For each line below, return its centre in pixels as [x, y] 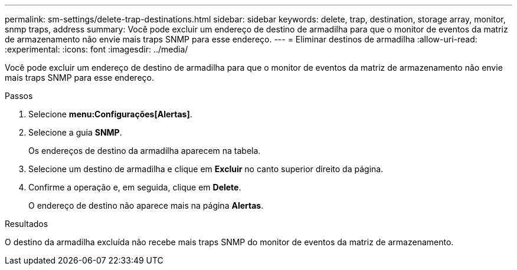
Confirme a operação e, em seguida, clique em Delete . [135, 187]
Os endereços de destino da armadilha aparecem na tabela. [145, 151]
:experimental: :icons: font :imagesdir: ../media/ [96, 49]
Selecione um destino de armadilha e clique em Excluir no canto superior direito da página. [206, 169]
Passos [19, 96]
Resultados [27, 224]
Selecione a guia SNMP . [75, 132]
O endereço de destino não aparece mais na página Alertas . [146, 205]
